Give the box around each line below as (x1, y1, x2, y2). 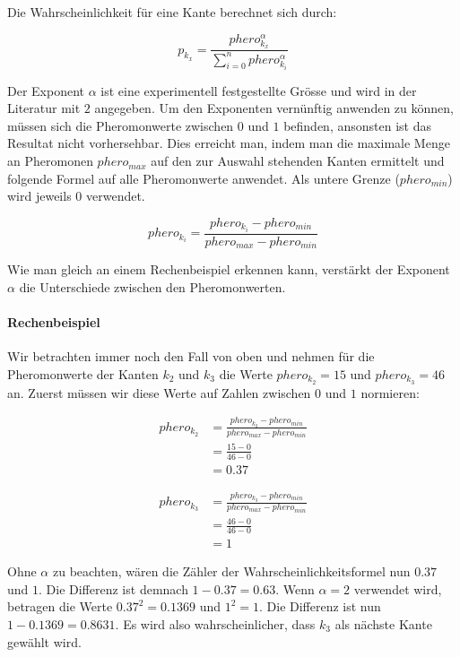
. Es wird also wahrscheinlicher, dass (115, 614, 316, 633)
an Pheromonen (7, 151, 93, 170)
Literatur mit (7, 99, 81, 117)
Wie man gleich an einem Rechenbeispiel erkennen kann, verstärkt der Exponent (7, 260, 450, 279)
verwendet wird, (353, 579, 442, 598)
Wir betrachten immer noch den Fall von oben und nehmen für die (7, 347, 375, 366)
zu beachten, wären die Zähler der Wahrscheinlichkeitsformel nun (52, 562, 411, 581)
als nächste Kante (334, 614, 432, 633)
